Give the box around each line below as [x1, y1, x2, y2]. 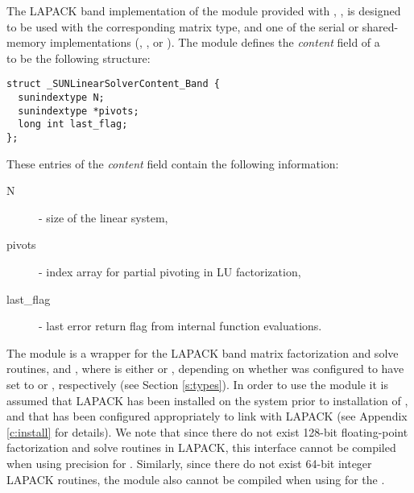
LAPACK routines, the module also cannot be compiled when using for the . [6, 470, 385, 487]
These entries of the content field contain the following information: [6, 155, 339, 172]
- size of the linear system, [39, 209, 168, 226]
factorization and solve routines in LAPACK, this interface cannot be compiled [6, 439, 396, 456]
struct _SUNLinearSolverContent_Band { [6, 78, 220, 90]
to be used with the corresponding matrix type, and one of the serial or [6, 18, 359, 35]
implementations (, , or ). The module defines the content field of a [50, 34, 380, 51]
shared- [362, 18, 399, 35]
